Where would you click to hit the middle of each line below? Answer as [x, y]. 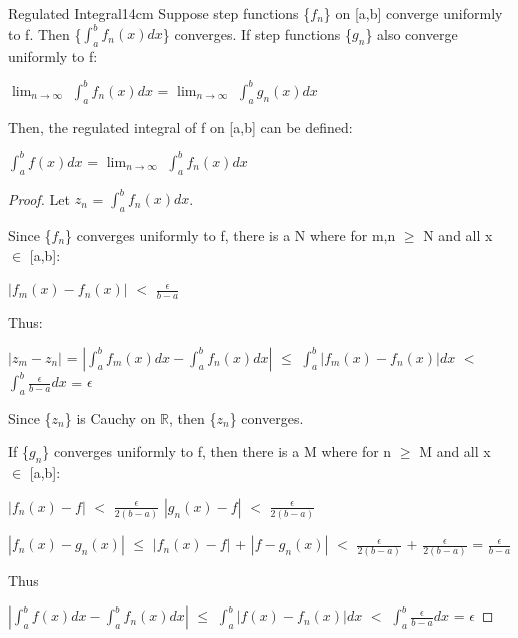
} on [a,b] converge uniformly [413, 13]
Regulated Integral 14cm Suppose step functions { [159, 13]
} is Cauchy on [110, 417]
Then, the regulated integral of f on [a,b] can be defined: [180, 126]
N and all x [458, 234]
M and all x [455, 451]
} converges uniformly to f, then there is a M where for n [217, 451]
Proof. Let [39, 198]
